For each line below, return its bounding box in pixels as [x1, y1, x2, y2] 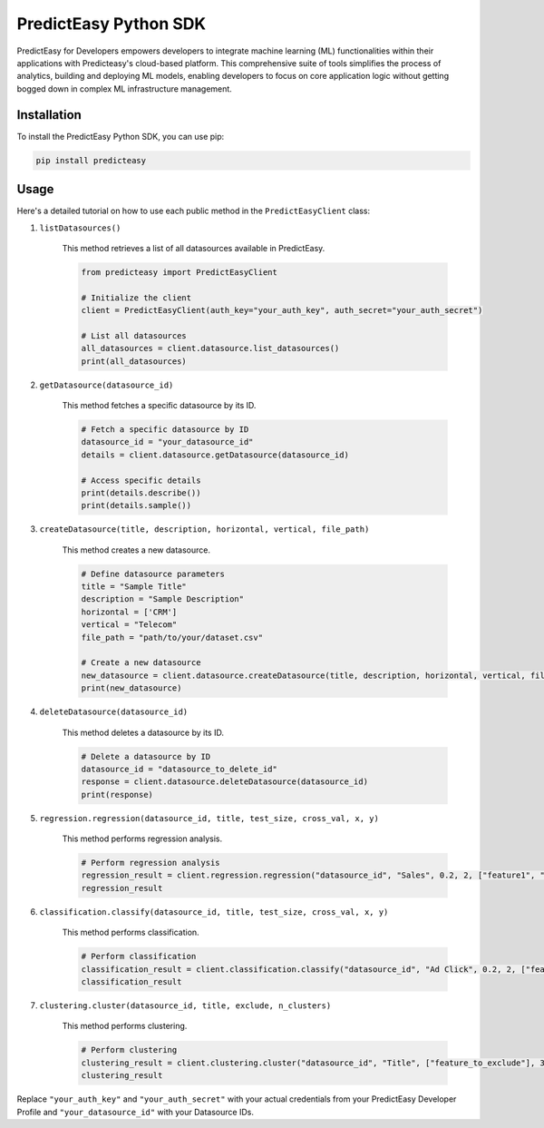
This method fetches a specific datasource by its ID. [62, 399, 257, 410]
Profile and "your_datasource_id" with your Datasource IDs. [16, 1106, 254, 1117]
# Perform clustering [81, 1045, 178, 1055]
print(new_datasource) [81, 683, 182, 693]
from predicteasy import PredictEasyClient [81, 267, 278, 277]
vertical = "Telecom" [81, 620, 178, 630]
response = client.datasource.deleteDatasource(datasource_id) [81, 777, 369, 787]
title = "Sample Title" [81, 582, 188, 592]
